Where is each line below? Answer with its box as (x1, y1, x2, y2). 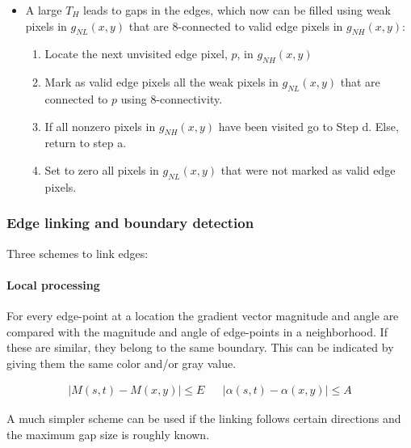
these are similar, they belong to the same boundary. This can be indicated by (6, 339, 394, 356)
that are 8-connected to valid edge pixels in (128, 17, 343, 34)
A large (25, 2, 62, 18)
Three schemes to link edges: (6, 244, 149, 261)
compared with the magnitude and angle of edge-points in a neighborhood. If (6, 323, 388, 340)
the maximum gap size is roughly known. (6, 425, 210, 442)
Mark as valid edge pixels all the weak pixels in (44, 74, 279, 91)
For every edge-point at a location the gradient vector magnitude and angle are (6, 306, 399, 323)
